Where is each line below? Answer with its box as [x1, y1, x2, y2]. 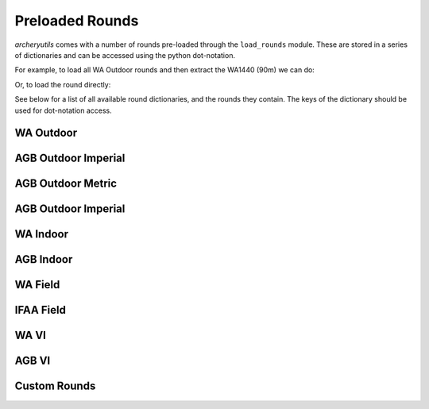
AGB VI [14, 354, 51, 368]
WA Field [14, 278, 60, 291]
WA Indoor [14, 227, 69, 241]
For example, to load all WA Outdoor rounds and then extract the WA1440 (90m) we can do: [14, 65, 315, 75]
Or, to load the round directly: [14, 79, 111, 89]
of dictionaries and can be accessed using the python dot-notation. [14, 50, 236, 60]
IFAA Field [14, 303, 67, 317]
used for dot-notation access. [14, 106, 113, 115]
